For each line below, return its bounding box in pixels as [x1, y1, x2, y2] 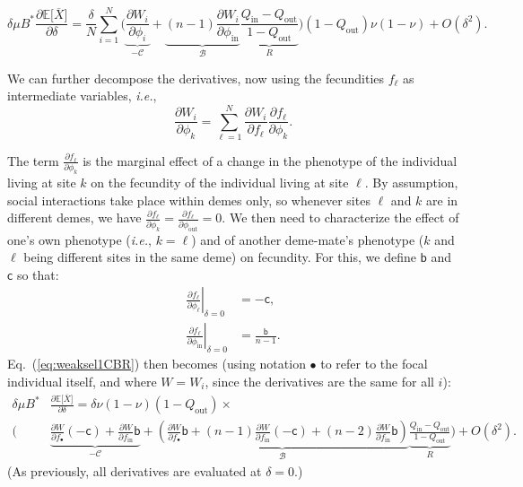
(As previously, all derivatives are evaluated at [7, 461, 262, 480]
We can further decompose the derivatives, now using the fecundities [7, 68, 385, 87]
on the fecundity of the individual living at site [91, 173, 349, 192]
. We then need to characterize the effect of [222, 208, 459, 227]
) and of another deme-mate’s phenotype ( [191, 230, 424, 248]
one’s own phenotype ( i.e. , [7, 230, 152, 248]
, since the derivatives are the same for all [205, 371, 434, 390]
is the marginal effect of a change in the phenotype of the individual [83, 151, 458, 170]
